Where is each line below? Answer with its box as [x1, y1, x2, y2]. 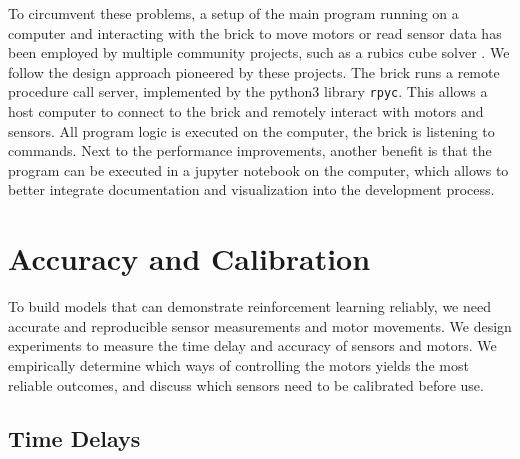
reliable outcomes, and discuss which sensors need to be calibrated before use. [8, 374, 484, 395]
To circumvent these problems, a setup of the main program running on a [8, 3, 459, 23]
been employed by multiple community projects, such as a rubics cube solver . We [8, 42, 510, 63]
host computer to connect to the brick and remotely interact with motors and [8, 101, 484, 122]
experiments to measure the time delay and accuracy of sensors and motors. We [8, 335, 497, 356]
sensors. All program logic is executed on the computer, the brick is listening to [8, 120, 495, 141]
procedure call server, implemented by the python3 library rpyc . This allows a [8, 81, 488, 102]
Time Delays [8, 423, 141, 454]
